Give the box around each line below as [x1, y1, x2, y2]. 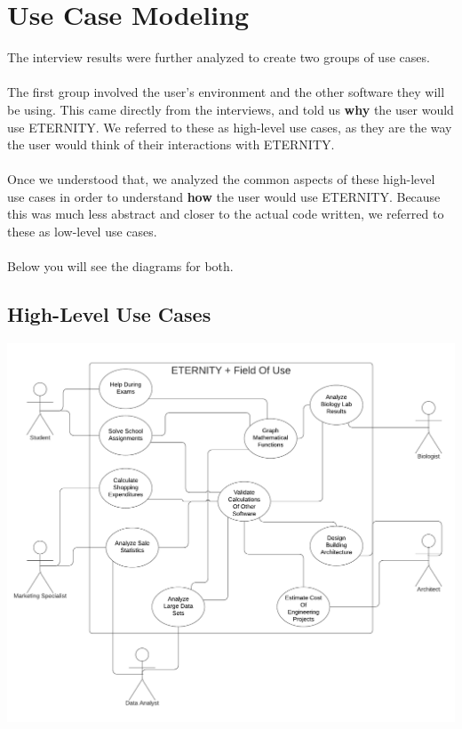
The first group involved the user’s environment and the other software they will [7, 83, 445, 101]
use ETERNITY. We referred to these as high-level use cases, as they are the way [7, 117, 452, 136]
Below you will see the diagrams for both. [7, 257, 234, 276]
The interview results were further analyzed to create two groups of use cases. [7, 48, 430, 67]
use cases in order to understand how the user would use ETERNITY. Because [7, 187, 441, 205]
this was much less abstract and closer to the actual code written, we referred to [7, 204, 444, 223]
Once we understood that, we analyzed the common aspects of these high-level [7, 170, 435, 188]
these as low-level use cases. [7, 222, 157, 241]
